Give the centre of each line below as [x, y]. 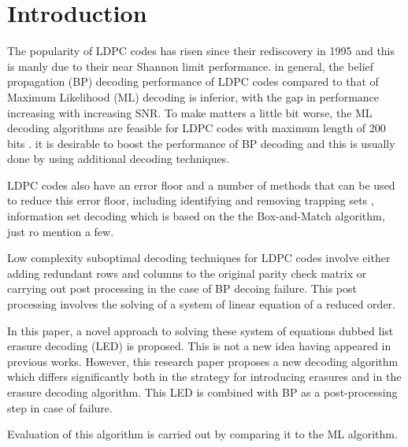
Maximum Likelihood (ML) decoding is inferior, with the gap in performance [193, 96]
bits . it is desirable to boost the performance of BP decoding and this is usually [201, 143]
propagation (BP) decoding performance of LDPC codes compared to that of [193, 81]
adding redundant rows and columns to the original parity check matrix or [187, 273]
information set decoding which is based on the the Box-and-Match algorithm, [196, 216]
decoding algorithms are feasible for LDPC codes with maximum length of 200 [197, 128]
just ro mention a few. [61, 231]
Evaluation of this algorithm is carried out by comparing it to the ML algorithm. [202, 434]
